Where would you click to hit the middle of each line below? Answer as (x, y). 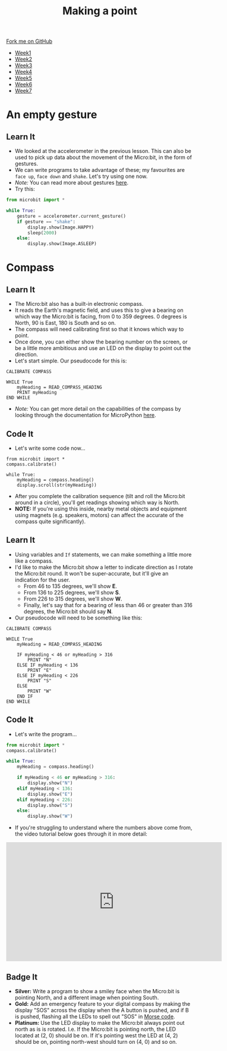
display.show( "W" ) (50, 817)
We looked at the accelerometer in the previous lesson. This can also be (103, 151)
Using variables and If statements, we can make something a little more (103, 554)
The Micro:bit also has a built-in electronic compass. (79, 304)
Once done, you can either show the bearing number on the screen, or (101, 342)
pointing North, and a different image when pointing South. (87, 997)
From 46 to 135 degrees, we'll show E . (70, 586)
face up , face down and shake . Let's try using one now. (81, 176)
